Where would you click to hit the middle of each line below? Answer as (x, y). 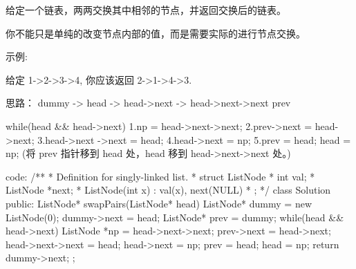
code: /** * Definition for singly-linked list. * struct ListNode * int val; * (160, 176)
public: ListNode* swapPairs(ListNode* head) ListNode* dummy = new (159, 203)
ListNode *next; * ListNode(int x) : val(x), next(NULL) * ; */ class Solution (168, 190)
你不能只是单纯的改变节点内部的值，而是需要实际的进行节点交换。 (156, 33)
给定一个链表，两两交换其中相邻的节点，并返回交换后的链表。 (146, 10)
